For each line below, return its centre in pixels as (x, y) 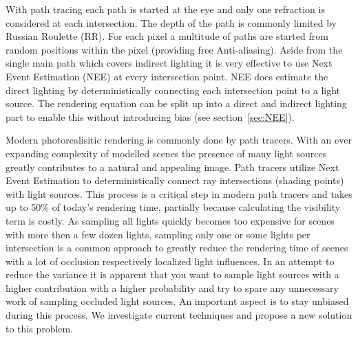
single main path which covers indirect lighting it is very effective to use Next (169, 63)
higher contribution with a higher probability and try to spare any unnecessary (172, 287)
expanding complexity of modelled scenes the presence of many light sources (166, 153)
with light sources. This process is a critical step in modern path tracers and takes (179, 193)
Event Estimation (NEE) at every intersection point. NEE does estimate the (167, 76)
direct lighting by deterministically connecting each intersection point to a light (173, 90)
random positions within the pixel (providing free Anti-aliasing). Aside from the (174, 49)
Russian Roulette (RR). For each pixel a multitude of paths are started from (167, 36)
